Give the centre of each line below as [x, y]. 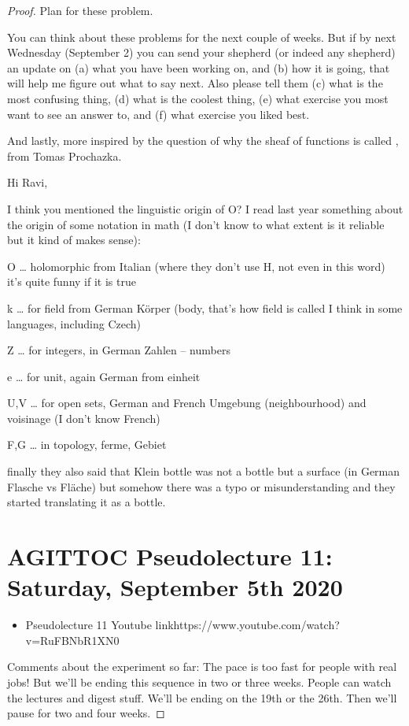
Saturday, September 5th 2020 [175, 587]
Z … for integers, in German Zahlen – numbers [119, 350]
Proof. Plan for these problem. [80, 10]
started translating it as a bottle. [87, 502]
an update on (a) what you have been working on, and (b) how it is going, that [199, 67]
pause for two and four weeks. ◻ [86, 713]
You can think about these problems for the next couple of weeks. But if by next [202, 37]
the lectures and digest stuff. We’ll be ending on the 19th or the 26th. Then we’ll [202, 697]
